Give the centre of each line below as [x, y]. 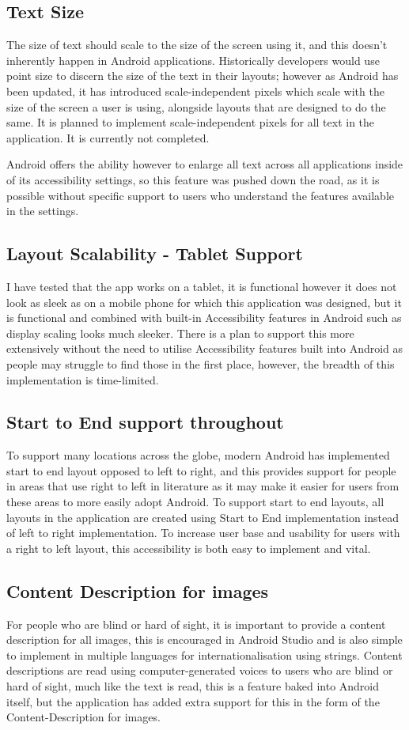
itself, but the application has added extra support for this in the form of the [193, 701]
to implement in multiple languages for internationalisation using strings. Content [204, 654]
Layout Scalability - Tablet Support [155, 253]
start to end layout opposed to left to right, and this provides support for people [201, 470]
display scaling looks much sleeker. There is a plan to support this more [180, 333]
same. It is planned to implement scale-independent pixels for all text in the [191, 122]
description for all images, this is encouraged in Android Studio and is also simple [204, 639]
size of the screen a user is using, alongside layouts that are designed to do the [196, 106]
